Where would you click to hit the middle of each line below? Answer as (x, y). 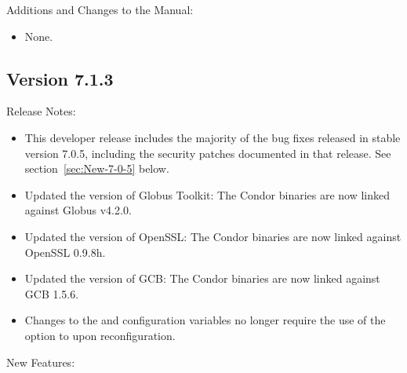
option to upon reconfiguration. (100, 335)
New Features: (41, 362)
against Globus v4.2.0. (78, 210)
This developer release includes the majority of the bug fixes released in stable (213, 137)
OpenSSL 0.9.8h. (65, 252)
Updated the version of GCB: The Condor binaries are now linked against (202, 278)
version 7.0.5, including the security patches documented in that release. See (208, 153)
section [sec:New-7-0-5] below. (97, 168)
